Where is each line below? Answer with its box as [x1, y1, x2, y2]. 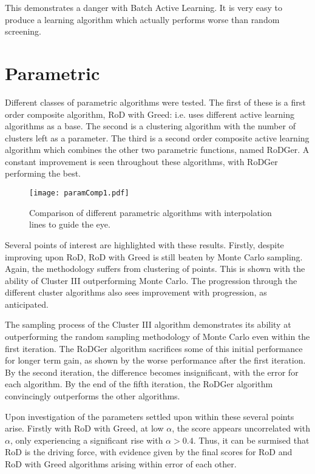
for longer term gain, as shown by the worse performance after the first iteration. [5, 354, 306, 367]
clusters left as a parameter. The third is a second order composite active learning [5, 131, 310, 144]
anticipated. [5, 297, 49, 310]
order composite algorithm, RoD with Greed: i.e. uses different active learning [5, 107, 294, 120]
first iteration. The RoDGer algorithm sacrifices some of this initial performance [5, 342, 303, 354]
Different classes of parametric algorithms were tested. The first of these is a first [5, 95, 306, 108]
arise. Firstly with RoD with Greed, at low [5, 422, 164, 435]
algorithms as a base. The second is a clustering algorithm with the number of [5, 120, 296, 132]
